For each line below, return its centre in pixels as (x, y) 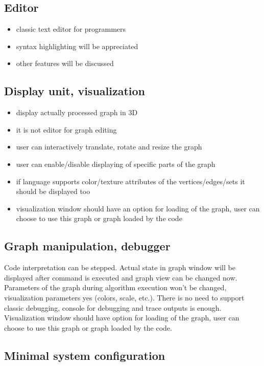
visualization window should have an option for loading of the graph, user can (138, 208)
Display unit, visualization (75, 91)
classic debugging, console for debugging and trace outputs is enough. (113, 307)
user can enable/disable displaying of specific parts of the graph (116, 164)
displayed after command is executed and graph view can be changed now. (121, 277)
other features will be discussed (65, 63)
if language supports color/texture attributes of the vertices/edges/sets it (130, 181)
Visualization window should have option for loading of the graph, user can (122, 318)
